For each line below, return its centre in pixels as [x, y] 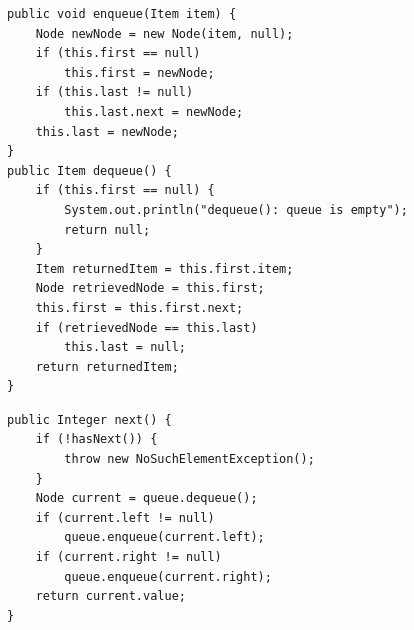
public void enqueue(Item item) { [122, 14]
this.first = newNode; [139, 72]
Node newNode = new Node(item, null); [164, 33]
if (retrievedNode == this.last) [146, 327]
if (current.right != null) [128, 557]
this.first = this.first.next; [139, 307]
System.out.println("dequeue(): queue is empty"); [236, 209]
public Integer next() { [89, 419]
